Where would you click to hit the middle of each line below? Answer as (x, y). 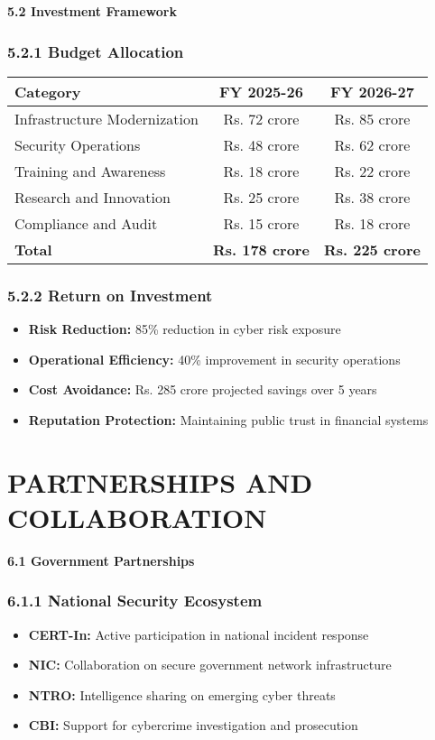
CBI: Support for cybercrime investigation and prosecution (193, 725)
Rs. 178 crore (261, 249)
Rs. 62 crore (372, 144)
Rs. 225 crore (372, 249)
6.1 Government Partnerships (101, 560)
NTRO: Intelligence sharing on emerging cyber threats (182, 694)
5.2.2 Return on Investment (110, 295)
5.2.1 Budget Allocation (96, 51)
